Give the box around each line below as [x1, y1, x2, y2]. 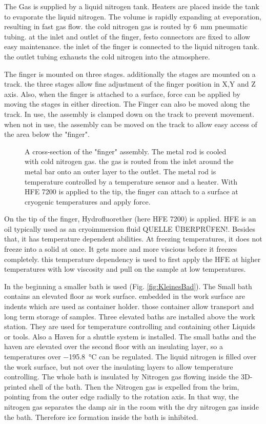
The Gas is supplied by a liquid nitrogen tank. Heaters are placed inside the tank [4, 1, 259, 11]
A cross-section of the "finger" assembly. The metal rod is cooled [25, 146, 227, 156]
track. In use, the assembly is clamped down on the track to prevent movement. [4, 108, 255, 119]
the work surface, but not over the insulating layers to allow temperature [4, 361, 233, 372]
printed [4, 381, 27, 392]
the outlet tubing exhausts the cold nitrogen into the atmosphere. [4, 51, 210, 62]
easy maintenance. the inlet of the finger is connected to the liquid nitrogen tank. [4, 41, 259, 52]
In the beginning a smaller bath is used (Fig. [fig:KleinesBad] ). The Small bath [4, 280, 252, 291]
